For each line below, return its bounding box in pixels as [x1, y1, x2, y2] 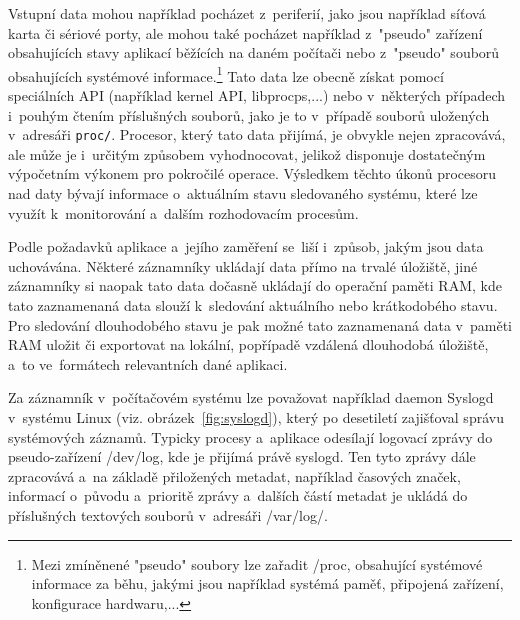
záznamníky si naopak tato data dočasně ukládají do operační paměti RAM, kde [8, 275, 502, 296]
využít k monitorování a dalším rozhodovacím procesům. [8, 202, 359, 223]
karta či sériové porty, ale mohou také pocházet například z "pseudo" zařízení [8, 22, 483, 43]
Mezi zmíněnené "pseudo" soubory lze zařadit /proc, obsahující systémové [31, 553, 483, 574]
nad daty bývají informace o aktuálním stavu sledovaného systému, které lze [8, 183, 478, 204]
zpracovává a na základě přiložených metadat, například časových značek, [8, 465, 461, 486]
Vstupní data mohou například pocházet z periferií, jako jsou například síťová [8, 3, 486, 23]
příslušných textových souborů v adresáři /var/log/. [8, 504, 328, 525]
